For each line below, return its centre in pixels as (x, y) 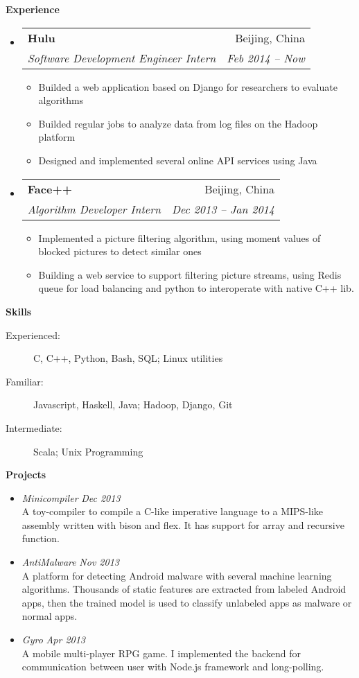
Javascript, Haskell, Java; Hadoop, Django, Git (133, 405)
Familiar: (25, 381)
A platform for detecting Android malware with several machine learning (177, 575)
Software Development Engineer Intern (122, 58)
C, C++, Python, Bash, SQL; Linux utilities (128, 358)
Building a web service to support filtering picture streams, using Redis (190, 274)
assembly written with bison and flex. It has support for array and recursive (183, 524)
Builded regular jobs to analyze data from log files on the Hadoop (178, 123)
